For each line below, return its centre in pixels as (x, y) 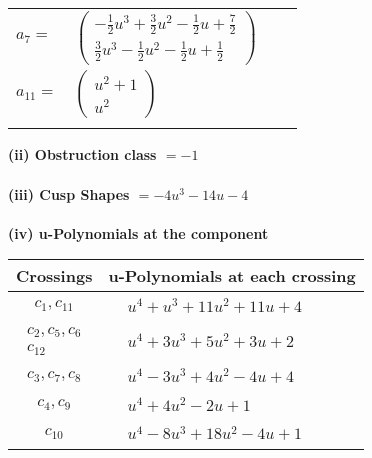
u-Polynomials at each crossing (232, 276)
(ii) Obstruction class (82, 154)
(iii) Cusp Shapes (69, 193)
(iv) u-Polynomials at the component (138, 232)
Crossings (54, 276)
